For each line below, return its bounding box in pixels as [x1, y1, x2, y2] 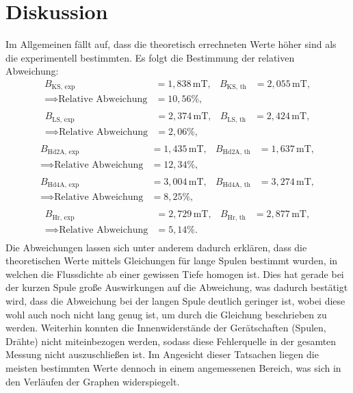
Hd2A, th [222, 149, 250, 156]
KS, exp [51, 84, 75, 91]
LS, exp [52, 116, 75, 123]
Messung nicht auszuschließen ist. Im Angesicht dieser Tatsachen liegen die [5, 347, 319, 362]
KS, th [226, 84, 246, 91]
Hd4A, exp [47, 181, 79, 189]
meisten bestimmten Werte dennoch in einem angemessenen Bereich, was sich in [5, 360, 341, 375]
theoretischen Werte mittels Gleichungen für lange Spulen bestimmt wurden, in [5, 253, 338, 268]
